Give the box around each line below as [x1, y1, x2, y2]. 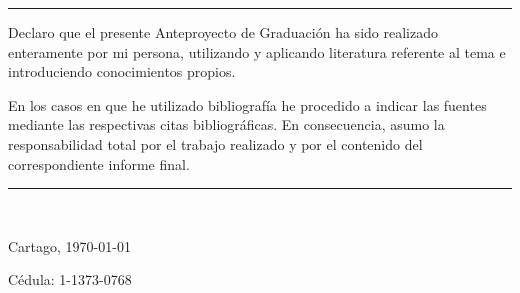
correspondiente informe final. [8, 153, 190, 174]
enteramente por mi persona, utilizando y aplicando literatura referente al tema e [8, 41, 506, 62]
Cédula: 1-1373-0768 [8, 269, 132, 290]
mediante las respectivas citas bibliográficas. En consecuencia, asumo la [8, 114, 445, 135]
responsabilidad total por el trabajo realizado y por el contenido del [8, 133, 423, 154]
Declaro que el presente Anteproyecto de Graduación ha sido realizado [8, 22, 438, 42]
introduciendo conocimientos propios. [8, 61, 236, 82]
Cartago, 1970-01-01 [8, 235, 131, 256]
